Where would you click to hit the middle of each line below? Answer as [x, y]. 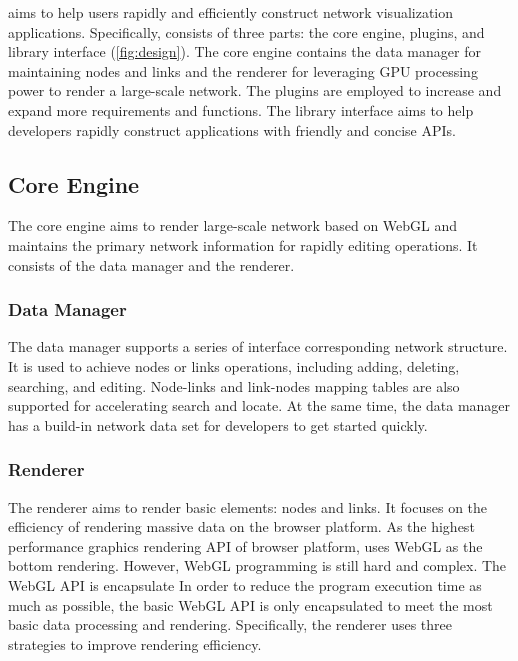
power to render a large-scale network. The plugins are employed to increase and [255, 90]
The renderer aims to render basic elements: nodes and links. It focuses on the [248, 506]
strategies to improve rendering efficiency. [135, 643]
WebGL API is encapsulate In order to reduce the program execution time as [245, 584]
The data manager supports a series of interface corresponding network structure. [258, 346]
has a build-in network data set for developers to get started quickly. [218, 424]
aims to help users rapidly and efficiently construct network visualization [231, 12]
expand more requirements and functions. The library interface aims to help [241, 109]
